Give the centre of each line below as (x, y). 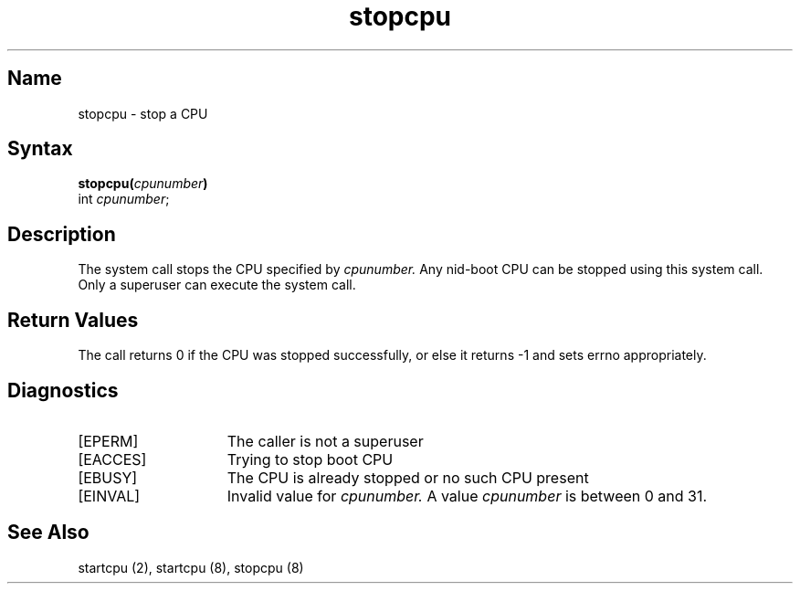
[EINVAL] (109, 496)
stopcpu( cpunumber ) (143, 184)
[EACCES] (112, 459)
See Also (48, 533)
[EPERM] (108, 441)
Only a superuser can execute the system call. (217, 285)
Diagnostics (63, 390)
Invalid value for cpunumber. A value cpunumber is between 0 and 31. (467, 496)
